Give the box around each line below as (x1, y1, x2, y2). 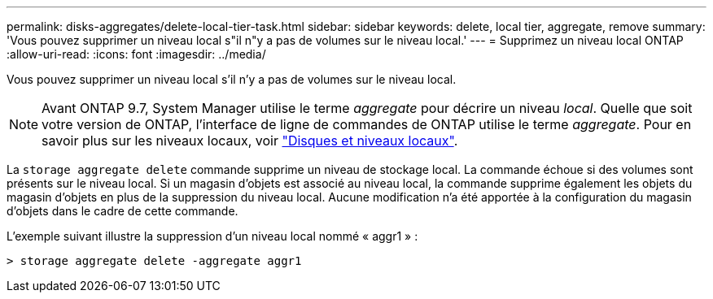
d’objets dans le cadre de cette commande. (7, 204, 238, 218)
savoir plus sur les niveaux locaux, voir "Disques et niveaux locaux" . (42, 132, 458, 149)
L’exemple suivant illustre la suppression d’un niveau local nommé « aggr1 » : (7, 229, 418, 243)
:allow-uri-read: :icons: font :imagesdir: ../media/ (7, 47, 266, 61)
